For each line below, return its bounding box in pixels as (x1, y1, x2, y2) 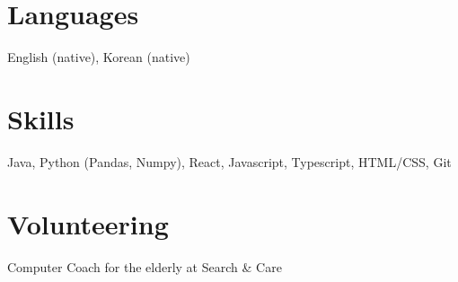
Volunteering (7, 205, 169, 242)
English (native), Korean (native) (7, 48, 190, 66)
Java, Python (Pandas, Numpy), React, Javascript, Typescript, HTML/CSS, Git (7, 152, 452, 171)
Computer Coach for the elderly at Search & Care (7, 257, 282, 276)
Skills (7, 100, 75, 137)
